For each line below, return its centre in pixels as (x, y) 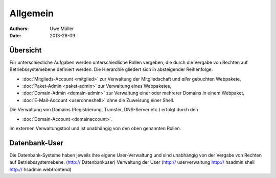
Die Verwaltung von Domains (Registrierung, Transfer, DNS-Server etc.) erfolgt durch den (104, 110)
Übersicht (26, 50)
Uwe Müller (62, 29)
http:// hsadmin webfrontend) (40, 169)
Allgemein (31, 13)
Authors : (19, 29)
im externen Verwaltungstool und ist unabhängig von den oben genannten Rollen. (95, 128)
